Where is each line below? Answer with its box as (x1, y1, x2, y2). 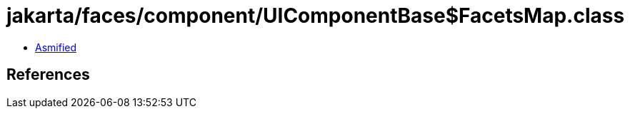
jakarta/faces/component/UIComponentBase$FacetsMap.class (6, 4, 625, 28)
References (6, 66, 90, 84)
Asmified (35, 41, 77, 53)
